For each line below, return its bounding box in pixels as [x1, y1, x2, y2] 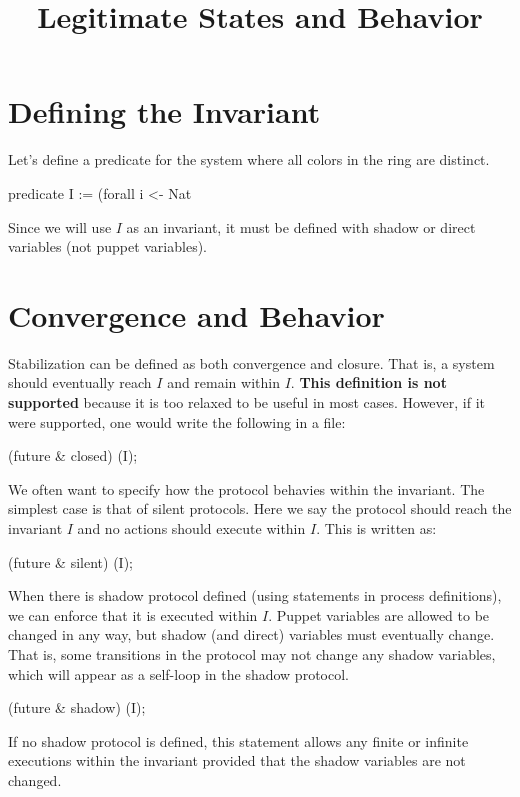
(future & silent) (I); [8, 551, 133, 572]
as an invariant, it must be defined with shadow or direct [126, 216, 476, 237]
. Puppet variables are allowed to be [268, 604, 490, 625]
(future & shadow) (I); [8, 697, 146, 718]
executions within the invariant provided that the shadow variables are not [8, 750, 466, 771]
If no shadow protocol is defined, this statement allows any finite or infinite [8, 730, 469, 751]
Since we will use [8, 216, 112, 237]
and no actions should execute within [77, 517, 306, 538]
